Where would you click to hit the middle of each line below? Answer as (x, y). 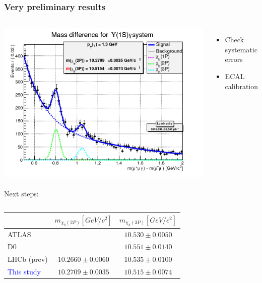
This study (24, 272)
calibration (242, 86)
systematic (241, 49)
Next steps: (21, 193)
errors (234, 59)
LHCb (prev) (28, 259)
